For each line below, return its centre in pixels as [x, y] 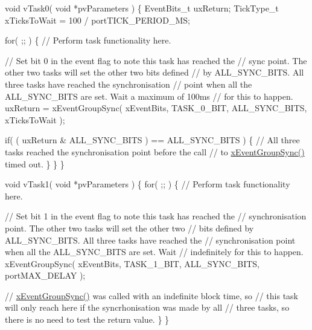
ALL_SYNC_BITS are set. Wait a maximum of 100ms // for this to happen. [149, 96]
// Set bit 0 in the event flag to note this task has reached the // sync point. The [156, 60]
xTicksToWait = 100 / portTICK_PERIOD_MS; [97, 20]
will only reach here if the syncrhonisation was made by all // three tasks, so [147, 307]
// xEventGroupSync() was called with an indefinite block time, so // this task [151, 295]
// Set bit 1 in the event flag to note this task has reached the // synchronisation [156, 216]
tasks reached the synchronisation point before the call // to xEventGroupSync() [155, 151]
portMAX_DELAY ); [45, 275]
